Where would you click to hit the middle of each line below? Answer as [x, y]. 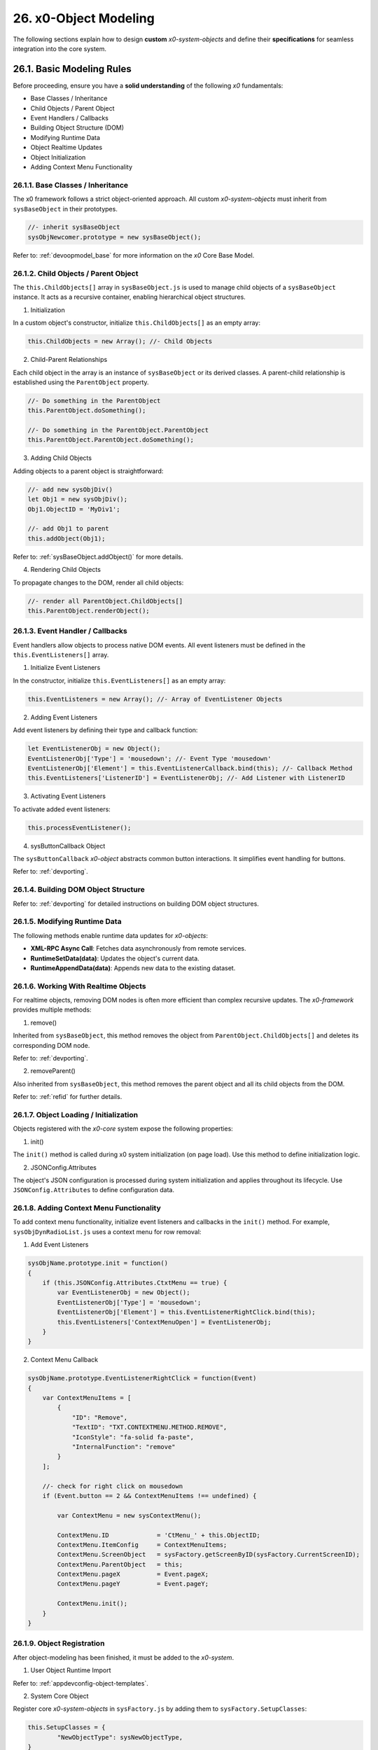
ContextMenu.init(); [92, 1604]
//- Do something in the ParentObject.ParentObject [118, 430]
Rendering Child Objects [66, 570]
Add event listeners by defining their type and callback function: [105, 730]
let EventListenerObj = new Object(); [94, 749]
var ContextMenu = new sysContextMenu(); [129, 1515]
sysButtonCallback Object [68, 846]
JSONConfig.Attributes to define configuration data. [94, 1190]
